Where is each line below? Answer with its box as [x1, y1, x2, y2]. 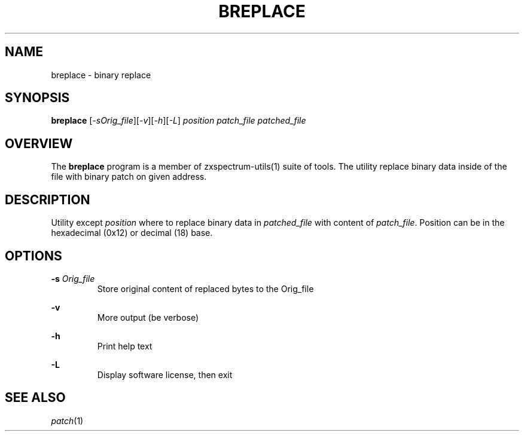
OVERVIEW [5, 136, 73, 151]
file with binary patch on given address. [51, 171, 207, 182]
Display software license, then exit [97, 369, 233, 380]
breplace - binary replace [51, 69, 151, 80]
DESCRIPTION [5, 192, 90, 207]
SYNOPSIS [5, 90, 70, 106]
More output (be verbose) [97, 312, 199, 323]
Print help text [97, 340, 153, 351]
